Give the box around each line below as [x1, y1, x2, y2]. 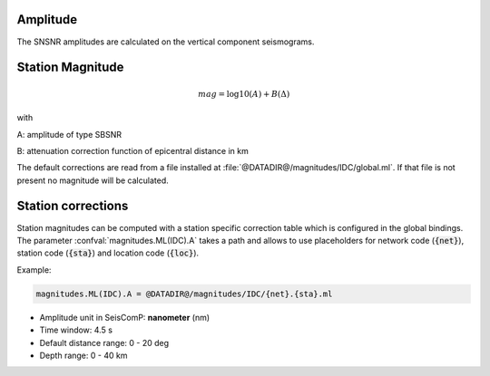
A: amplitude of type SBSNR [16, 129, 122, 140]
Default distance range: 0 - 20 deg [39, 337, 170, 348]
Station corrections [16, 198, 129, 214]
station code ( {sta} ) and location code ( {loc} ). [16, 247, 200, 258]
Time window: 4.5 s [39, 324, 113, 335]
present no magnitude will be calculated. [16, 175, 169, 186]
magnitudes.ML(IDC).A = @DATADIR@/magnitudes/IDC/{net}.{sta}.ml [35, 288, 333, 299]
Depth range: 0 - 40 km [39, 350, 128, 361]
